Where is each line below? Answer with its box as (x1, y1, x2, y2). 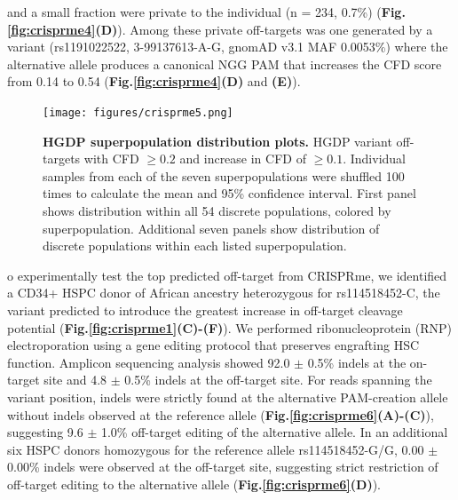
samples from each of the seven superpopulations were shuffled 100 (43, 166, 405, 185)
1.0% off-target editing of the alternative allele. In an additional (100, 423, 448, 441)
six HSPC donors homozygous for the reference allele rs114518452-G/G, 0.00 (7, 440, 424, 458)
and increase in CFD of (179, 149, 306, 168)
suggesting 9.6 (7, 423, 83, 441)
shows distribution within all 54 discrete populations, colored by (43, 202, 391, 219)
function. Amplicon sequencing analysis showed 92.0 (7, 353, 290, 371)
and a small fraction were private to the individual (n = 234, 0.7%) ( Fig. (7, 3, 406, 20)
